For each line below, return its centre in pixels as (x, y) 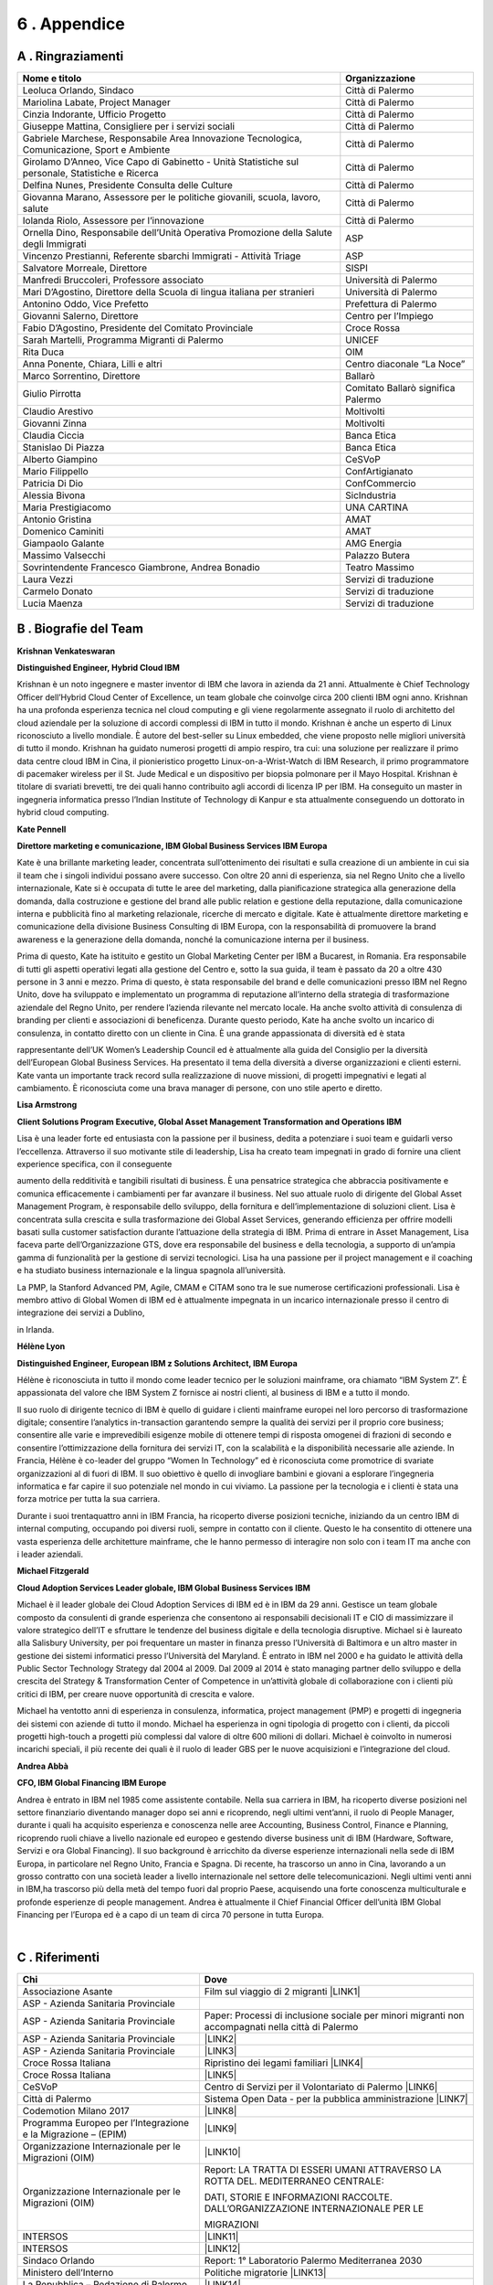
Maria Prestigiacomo (67, 507)
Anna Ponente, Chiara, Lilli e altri (93, 364)
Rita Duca (43, 352)
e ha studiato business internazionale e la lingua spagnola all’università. (152, 1270)
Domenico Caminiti (63, 532)
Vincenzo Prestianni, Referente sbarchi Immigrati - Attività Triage (162, 256)
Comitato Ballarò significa (400, 388)
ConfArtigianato (379, 472)
